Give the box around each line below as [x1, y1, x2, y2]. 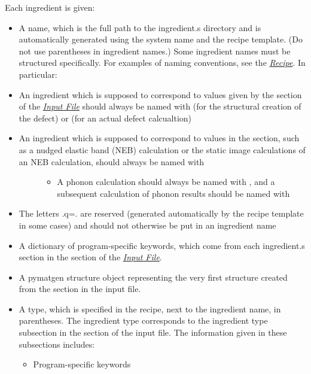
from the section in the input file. [19, 282, 141, 295]
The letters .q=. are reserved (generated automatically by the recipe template [19, 207, 304, 220]
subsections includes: [19, 337, 95, 350]
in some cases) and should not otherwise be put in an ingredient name [19, 218, 276, 231]
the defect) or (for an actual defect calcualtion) [19, 111, 192, 124]
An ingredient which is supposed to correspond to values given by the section [19, 88, 302, 101]
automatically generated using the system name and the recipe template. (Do [19, 33, 303, 45]
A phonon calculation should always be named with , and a [57, 175, 275, 188]
